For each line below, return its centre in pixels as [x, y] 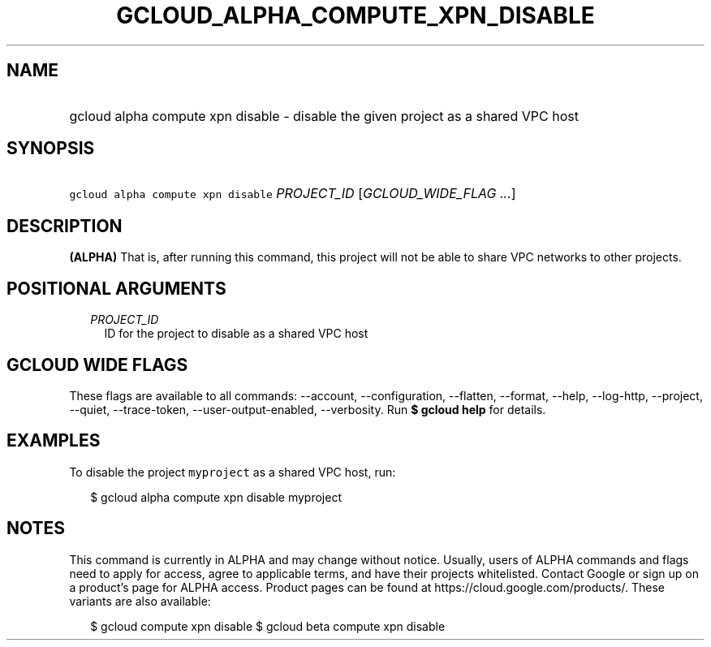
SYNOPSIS [51, 149]
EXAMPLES [54, 441]
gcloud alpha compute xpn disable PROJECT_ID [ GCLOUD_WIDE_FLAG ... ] [293, 194]
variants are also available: [140, 601]
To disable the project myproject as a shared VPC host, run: [233, 472]
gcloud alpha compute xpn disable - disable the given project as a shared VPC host [324, 116]
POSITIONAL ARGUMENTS [116, 288]
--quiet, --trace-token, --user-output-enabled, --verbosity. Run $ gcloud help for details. [308, 409]
